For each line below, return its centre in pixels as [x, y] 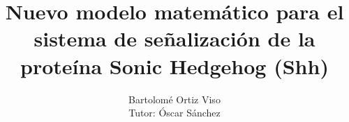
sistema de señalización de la [174, 38]
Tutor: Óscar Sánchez [174, 113]
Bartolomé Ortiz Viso [174, 99]
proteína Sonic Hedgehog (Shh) [174, 66]
